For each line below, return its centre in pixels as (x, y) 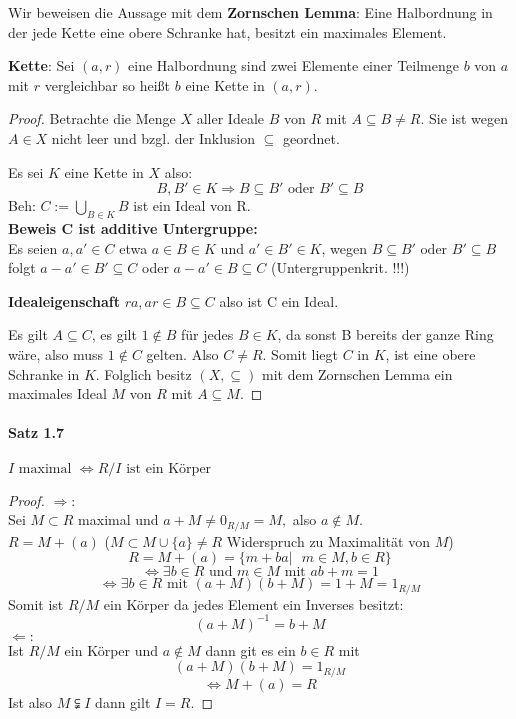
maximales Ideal (57, 393)
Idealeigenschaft (64, 300)
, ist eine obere (430, 353)
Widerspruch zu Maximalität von (328, 540)
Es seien (33, 247)
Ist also (30, 701)
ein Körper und (111, 649)
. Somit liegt (300, 353)
